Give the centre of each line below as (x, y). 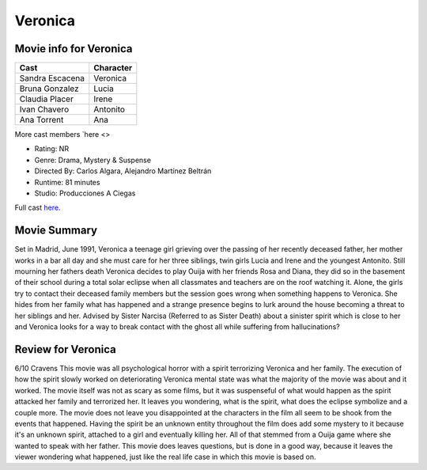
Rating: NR (52, 149)
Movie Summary (56, 231)
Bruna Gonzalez (49, 89)
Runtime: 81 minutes (67, 182)
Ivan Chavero (44, 109)
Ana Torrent (42, 120)
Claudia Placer (47, 99)
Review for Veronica (65, 349)
